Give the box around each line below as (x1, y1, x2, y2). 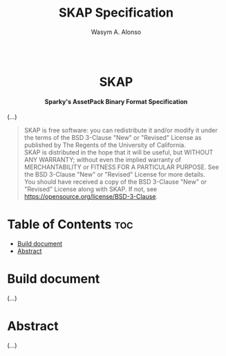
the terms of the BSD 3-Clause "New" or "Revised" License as (23, 134, 202, 142)
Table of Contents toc (7, 217, 133, 233)
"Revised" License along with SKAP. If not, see (23, 185, 158, 193)
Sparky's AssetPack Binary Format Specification (44, 97, 188, 105)
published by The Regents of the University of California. (23, 141, 187, 150)
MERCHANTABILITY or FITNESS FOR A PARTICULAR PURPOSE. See (23, 163, 219, 171)
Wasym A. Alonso (91, 28, 142, 36)
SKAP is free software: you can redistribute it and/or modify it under (23, 126, 218, 134)
